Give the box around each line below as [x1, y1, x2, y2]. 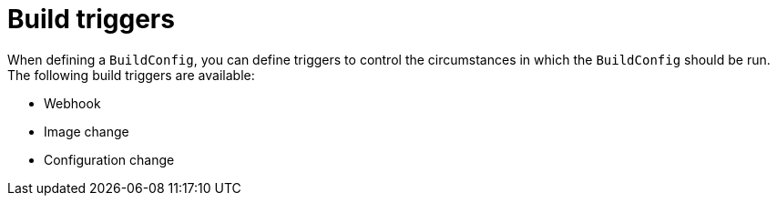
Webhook [44, 95, 101, 111]
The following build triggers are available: [7, 66, 255, 83]
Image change [44, 123, 129, 139]
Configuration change [44, 151, 175, 167]
